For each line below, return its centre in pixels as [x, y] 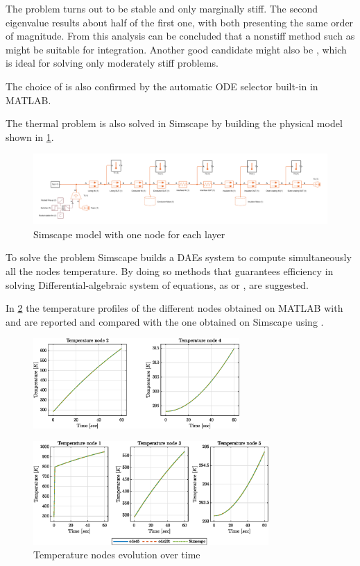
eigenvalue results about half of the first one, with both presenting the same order [180, 22]
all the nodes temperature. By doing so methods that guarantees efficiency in [170, 270]
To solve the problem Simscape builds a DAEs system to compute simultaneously [179, 257]
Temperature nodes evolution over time [117, 555]
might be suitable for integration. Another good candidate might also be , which [176, 49]
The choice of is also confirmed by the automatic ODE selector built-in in [162, 86]
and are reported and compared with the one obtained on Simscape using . [165, 321]
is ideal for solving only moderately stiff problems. [112, 63]
